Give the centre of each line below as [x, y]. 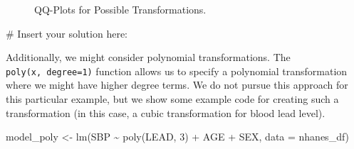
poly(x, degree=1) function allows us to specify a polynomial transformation [177, 71]
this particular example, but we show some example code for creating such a [172, 99]
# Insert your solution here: [67, 33]
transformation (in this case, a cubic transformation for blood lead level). [166, 112]
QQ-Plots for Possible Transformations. [120, 9]
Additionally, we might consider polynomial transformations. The [148, 57]
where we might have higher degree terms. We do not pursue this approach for [177, 85]
